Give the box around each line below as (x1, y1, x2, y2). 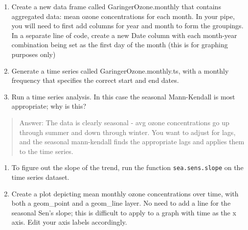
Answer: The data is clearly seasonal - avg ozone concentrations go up (19, 117, 229, 127)
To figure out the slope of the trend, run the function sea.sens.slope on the (11, 162, 244, 172)
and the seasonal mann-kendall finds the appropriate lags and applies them (19, 136, 245, 147)
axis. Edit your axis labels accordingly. (11, 217, 127, 227)
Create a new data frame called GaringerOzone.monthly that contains (11, 1, 221, 11)
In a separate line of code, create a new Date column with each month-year (11, 30, 237, 40)
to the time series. (19, 146, 73, 156)
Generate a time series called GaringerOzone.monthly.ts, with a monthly (11, 65, 229, 76)
